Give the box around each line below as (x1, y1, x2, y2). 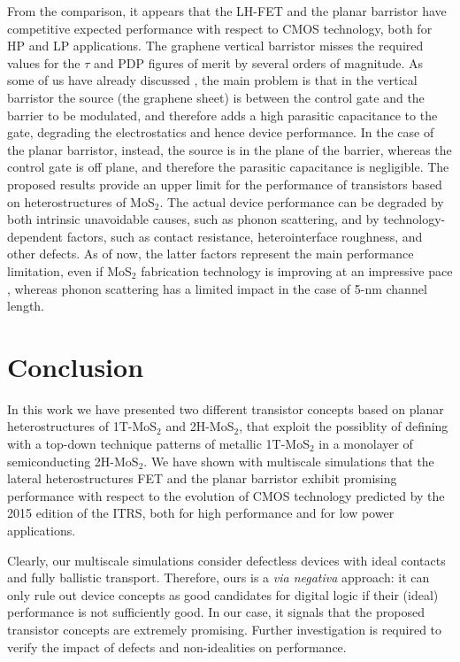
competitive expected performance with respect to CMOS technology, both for (7, 19, 433, 37)
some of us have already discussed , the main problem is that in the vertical (7, 71, 418, 89)
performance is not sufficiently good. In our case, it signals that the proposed (7, 603, 425, 621)
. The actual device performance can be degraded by (159, 192, 444, 211)
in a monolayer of (318, 435, 413, 452)
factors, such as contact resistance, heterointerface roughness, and (66, 227, 423, 245)
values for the (7, 53, 80, 72)
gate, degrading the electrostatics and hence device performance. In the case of (7, 123, 434, 142)
